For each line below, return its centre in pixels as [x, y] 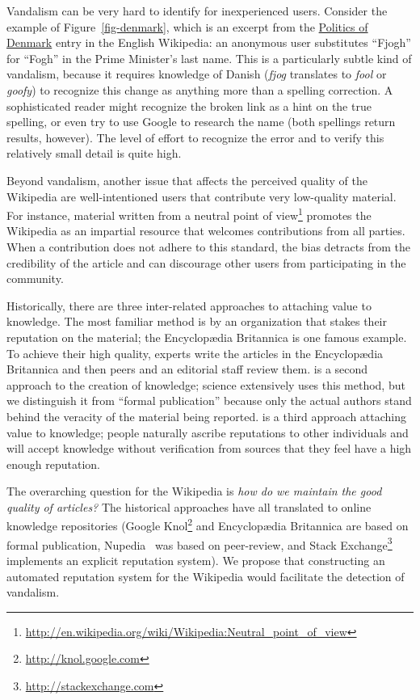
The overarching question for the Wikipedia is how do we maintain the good [194, 491]
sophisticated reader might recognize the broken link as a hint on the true [189, 105]
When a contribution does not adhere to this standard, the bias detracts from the [208, 246]
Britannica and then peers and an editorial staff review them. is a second [187, 369]
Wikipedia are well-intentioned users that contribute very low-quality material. [202, 196]
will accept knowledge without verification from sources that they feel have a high [209, 448]
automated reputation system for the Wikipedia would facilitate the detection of [206, 576]
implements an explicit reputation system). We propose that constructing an [196, 560]
